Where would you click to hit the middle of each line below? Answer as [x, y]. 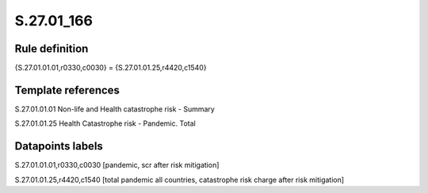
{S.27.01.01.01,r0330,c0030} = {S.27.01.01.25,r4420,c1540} [111, 68]
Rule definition [52, 49]
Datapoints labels [59, 146]
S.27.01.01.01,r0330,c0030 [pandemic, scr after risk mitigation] [117, 165]
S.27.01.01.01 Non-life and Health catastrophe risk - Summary [115, 109]
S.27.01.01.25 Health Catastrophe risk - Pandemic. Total [105, 123]
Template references [67, 90]
